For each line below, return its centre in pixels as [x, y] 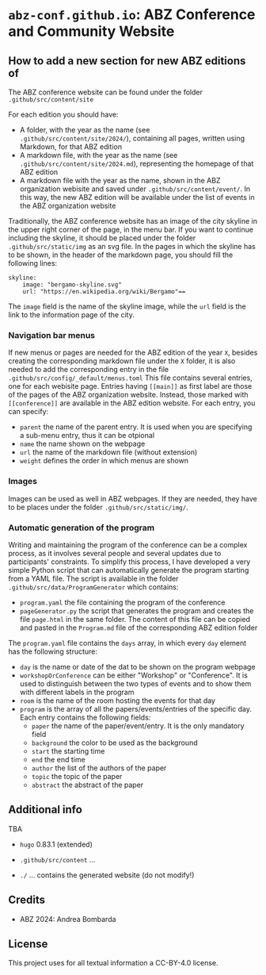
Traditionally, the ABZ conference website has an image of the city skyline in [133, 221]
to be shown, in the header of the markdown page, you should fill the [121, 255]
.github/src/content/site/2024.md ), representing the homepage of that [137, 163]
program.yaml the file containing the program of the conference [122, 602]
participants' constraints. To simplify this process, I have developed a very [129, 562]
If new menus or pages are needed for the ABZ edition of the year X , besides [133, 353]
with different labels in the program [77, 692]
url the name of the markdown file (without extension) [108, 452]
